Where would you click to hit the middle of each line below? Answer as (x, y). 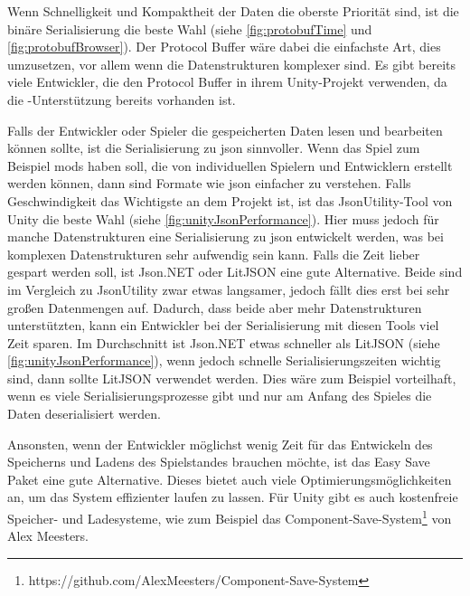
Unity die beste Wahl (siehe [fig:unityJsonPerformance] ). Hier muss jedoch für (223, 218)
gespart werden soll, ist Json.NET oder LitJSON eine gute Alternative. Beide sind (235, 272)
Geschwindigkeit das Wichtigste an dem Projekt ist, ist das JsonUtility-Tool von (230, 200)
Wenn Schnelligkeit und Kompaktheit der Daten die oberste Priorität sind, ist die (233, 11)
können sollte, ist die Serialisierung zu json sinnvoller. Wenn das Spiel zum (214, 148)
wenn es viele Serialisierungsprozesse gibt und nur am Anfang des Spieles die (220, 396)
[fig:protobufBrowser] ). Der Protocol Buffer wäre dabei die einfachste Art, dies (224, 47)
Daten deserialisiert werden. (85, 414)
